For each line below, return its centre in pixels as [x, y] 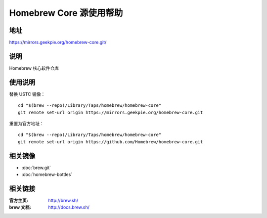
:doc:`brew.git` [36, 168]
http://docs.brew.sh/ [69, 207]
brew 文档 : [20, 207]
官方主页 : [19, 201]
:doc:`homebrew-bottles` [47, 174]
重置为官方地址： [26, 124]
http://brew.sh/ [63, 201]
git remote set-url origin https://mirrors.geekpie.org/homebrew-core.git [111, 112]
